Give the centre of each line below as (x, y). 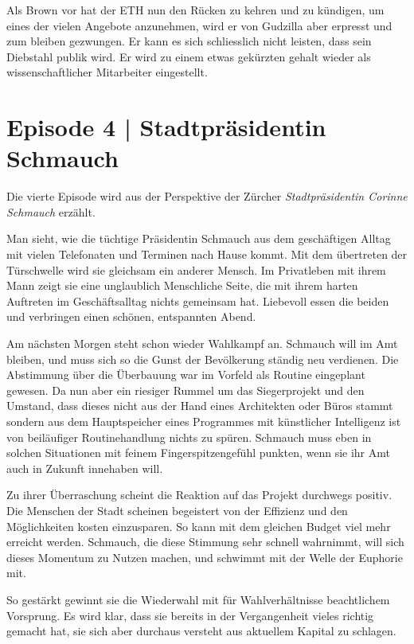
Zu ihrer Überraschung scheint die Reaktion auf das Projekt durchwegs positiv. (199, 495)
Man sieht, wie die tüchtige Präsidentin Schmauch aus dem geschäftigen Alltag (199, 238)
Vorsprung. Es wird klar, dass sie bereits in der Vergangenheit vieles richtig (190, 615)
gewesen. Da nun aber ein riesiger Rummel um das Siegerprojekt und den (186, 390)
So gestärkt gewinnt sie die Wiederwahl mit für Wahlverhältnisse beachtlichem (198, 599)
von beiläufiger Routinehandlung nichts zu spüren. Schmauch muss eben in (189, 437)
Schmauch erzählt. (51, 211)
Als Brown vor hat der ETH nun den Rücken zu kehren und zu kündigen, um (195, 10)
